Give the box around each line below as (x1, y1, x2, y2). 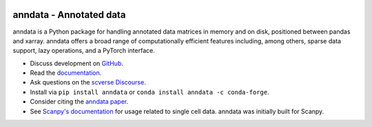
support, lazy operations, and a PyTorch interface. (12, 47, 155, 55)
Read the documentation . (30, 69, 102, 77)
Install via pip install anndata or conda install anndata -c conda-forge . (30, 88, 269, 96)
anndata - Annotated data (12, 9, 126, 21)
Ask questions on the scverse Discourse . (30, 78, 146, 86)
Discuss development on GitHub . (30, 59, 123, 67)
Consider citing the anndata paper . (30, 97, 129, 106)
